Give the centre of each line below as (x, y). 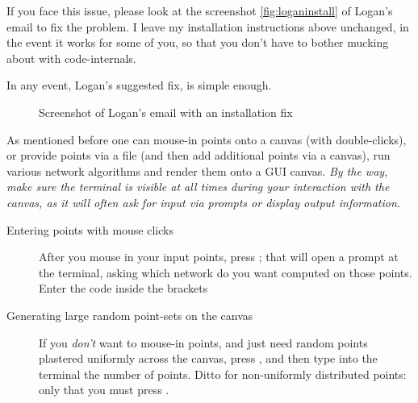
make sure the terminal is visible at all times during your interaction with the (198, 187)
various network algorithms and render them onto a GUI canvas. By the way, (197, 170)
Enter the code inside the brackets (123, 288)
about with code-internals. (71, 58)
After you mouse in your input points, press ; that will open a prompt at (219, 257)
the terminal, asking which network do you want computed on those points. (226, 272)
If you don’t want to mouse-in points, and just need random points (203, 342)
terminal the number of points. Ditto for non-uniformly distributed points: (223, 374)
